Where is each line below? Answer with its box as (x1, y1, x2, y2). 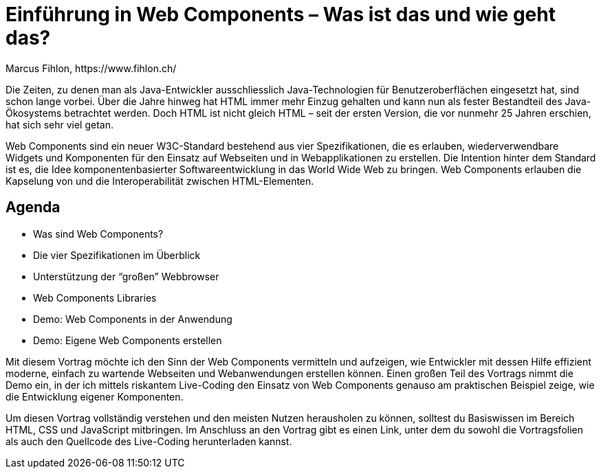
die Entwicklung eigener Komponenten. (6, 390, 184, 403)
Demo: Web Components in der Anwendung (33, 313, 232, 325)
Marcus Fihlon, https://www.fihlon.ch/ (6, 62, 177, 74)
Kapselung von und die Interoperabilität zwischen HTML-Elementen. (6, 174, 314, 187)
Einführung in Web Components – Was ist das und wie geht (6, 3, 556, 26)
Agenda (6, 199, 61, 216)
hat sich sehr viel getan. (6, 118, 114, 131)
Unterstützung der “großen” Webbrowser (33, 270, 219, 282)
